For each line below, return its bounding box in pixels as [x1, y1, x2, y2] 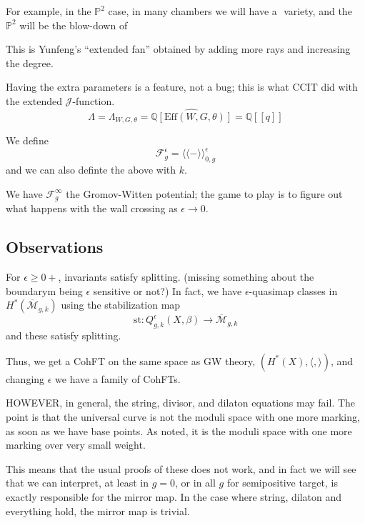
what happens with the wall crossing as [6, 201, 178, 216]
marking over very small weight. [6, 437, 146, 452]
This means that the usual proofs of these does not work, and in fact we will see [6, 461, 356, 476]
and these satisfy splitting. [6, 328, 121, 343]
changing [6, 371, 45, 386]
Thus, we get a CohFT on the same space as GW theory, [6, 353, 256, 368]
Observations [6, 236, 104, 258]
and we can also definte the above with [6, 162, 176, 177]
